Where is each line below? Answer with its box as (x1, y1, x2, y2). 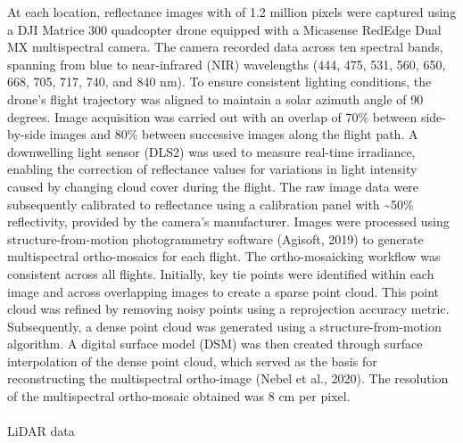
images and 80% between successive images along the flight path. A (49, 125, 418, 144)
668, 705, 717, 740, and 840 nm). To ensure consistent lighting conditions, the (7, 72, 432, 91)
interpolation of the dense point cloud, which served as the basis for (7, 351, 377, 370)
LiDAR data (7, 422, 75, 440)
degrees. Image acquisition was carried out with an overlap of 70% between (7, 107, 418, 126)
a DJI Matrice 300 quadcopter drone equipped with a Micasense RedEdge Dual (7, 20, 442, 38)
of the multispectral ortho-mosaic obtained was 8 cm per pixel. (7, 387, 351, 406)
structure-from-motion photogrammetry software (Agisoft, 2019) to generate (7, 229, 424, 248)
